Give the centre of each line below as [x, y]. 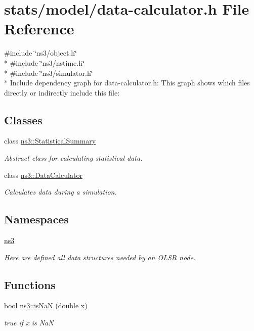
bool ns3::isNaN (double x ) [46, 305]
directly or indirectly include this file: [62, 92]
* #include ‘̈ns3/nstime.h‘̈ [44, 62]
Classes [23, 120]
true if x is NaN [29, 323]
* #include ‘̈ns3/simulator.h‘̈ [49, 73]
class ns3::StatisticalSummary [50, 141]
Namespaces [36, 219]
